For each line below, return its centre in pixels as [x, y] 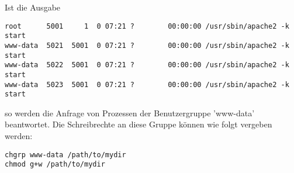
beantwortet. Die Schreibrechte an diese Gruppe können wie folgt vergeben [139, 124]
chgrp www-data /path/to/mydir [65, 155]
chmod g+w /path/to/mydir [55, 165]
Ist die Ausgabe [33, 7]
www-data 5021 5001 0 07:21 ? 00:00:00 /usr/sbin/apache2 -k [147, 45]
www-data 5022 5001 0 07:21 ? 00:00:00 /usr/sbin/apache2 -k [147, 65]
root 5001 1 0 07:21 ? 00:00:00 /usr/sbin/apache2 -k [147, 26]
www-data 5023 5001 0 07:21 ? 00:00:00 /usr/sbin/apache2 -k [147, 84]
